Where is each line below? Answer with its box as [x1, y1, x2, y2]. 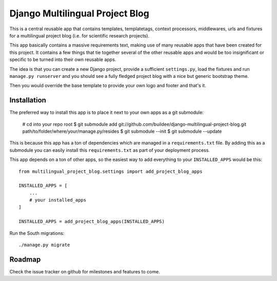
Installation [9, 96, 46, 105]
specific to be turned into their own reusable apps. [9, 56, 116, 63]
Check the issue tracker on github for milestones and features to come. [9, 268, 160, 274]
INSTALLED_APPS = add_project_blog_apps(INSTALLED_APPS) [18, 218, 165, 225]
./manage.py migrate [18, 242, 70, 248]
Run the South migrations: [9, 230, 65, 236]
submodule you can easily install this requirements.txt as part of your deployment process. [9, 147, 210, 153]
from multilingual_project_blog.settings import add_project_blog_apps [18, 168, 203, 174]
